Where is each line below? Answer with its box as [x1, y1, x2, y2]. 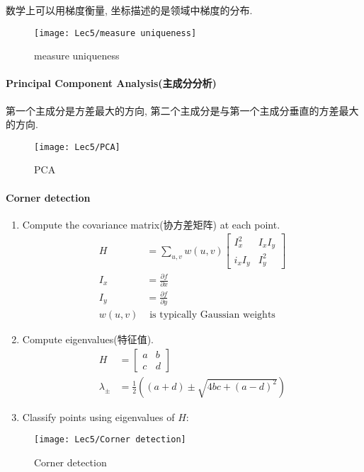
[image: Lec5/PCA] [34, 142, 120, 152]
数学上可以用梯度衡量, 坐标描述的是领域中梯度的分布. [6, 3, 253, 17]
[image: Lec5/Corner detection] [34, 434, 186, 445]
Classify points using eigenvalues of [22, 409, 175, 424]
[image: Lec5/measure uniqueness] [34, 28, 197, 38]
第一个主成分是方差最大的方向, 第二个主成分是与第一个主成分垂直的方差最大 [6, 103, 359, 117]
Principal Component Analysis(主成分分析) [6, 76, 217, 91]
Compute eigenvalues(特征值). [22, 332, 154, 347]
